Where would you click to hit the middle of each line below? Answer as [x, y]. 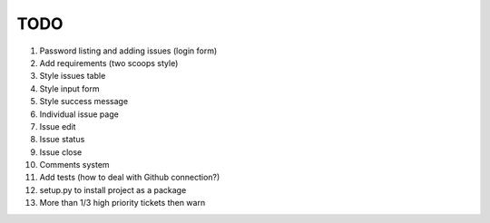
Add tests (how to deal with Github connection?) [130, 178]
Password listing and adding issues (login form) [128, 51]
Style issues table [73, 76]
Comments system [74, 165]
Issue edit [58, 126]
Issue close [61, 152]
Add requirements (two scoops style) [109, 63]
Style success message [84, 102]
